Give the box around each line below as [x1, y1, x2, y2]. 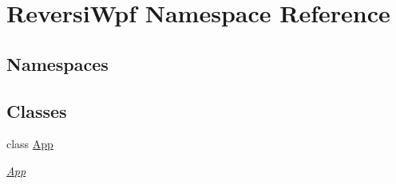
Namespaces [6, 51, 109, 76]
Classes [6, 98, 67, 123]
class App [6, 135, 53, 152]
